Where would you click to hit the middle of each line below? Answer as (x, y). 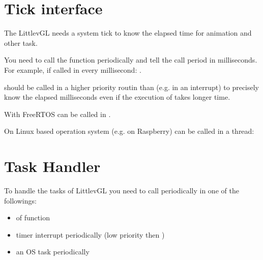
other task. (21, 42)
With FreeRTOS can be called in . (57, 114)
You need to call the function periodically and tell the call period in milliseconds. (131, 60)
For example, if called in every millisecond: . (73, 69)
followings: (20, 200)
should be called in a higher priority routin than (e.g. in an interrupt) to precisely (132, 87)
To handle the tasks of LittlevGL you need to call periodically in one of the (122, 190)
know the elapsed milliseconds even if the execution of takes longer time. (117, 97)
